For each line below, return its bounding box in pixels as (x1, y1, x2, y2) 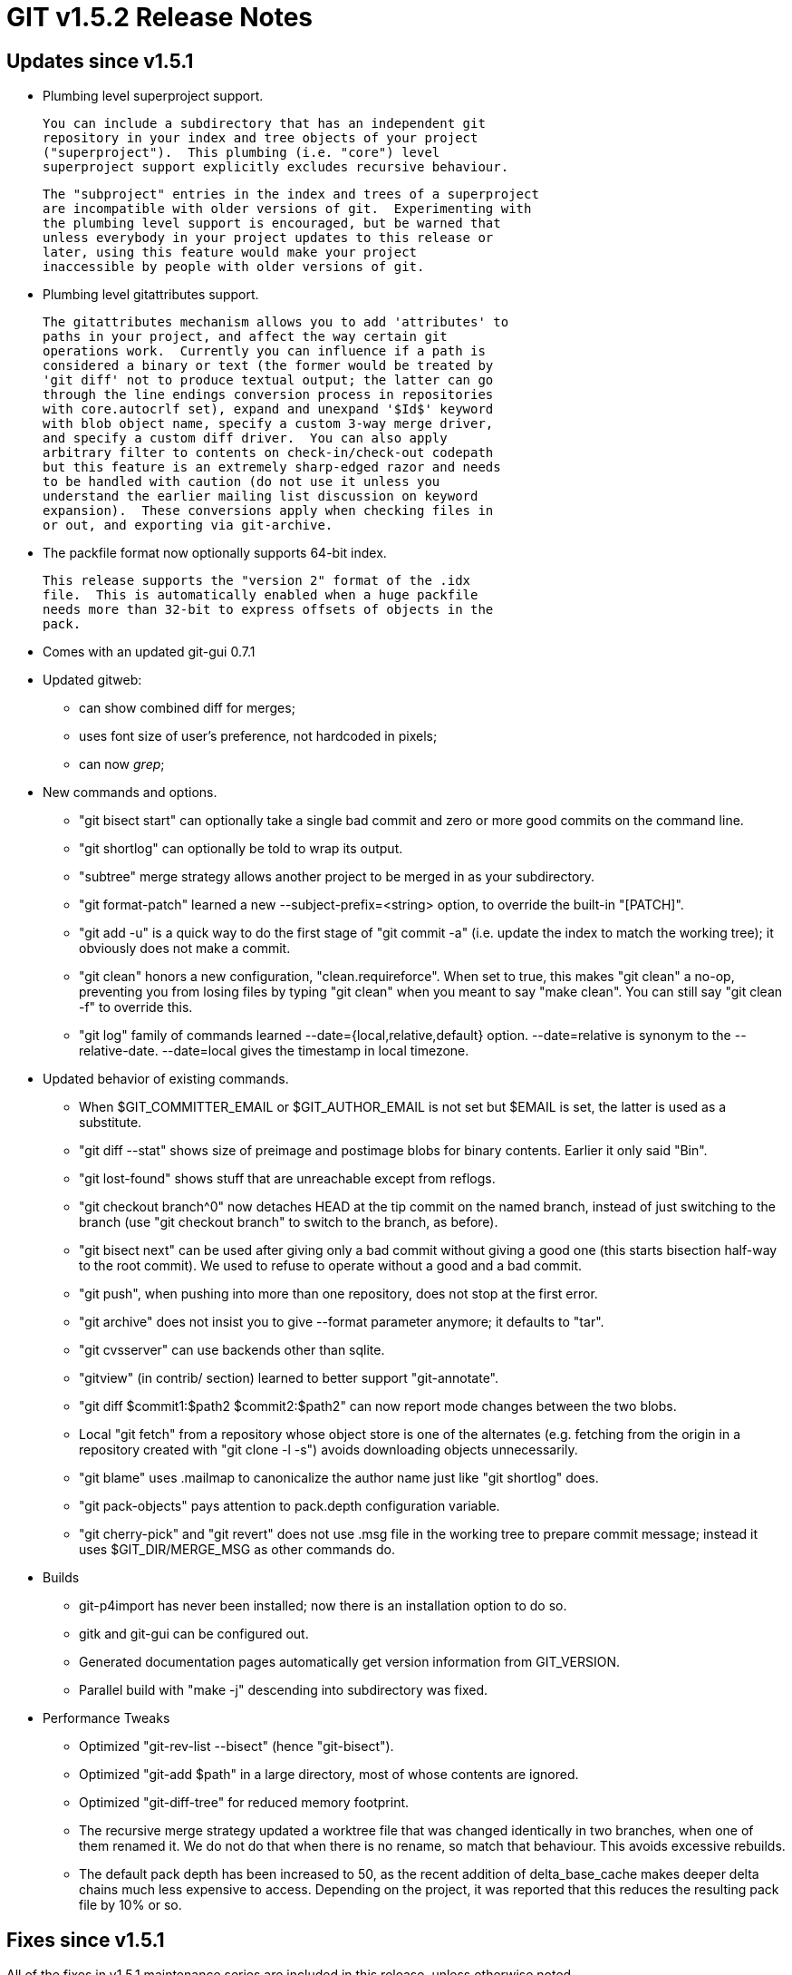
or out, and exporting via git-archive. (43, 518, 333, 533)
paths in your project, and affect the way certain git (43, 329, 448, 345)
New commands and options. (43, 784, 217, 801)
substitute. (79, 1114, 142, 1131)
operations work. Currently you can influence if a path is (43, 344, 486, 359)
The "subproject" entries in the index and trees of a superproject (43, 187, 539, 202)
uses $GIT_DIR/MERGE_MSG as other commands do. (79, 1542, 395, 1558)
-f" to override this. (79, 999, 193, 1016)
